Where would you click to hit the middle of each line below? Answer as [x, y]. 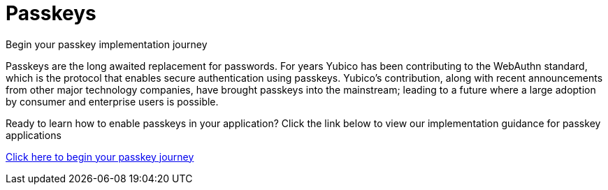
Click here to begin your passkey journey [100, 156]
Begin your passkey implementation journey [107, 44]
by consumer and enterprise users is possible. [112, 101]
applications [34, 135]
